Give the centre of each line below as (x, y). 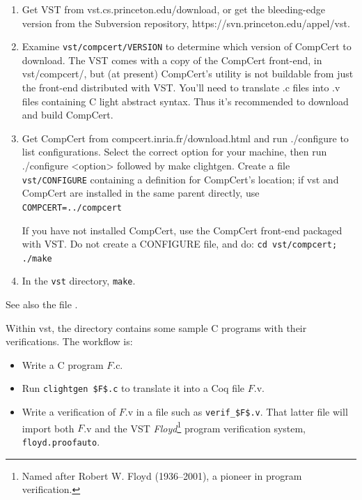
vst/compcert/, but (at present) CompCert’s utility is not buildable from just (188, 74)
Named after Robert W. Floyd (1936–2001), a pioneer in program (162, 475)
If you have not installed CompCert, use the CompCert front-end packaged (182, 230)
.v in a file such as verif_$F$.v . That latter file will (236, 412)
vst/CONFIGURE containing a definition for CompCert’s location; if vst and (180, 179)
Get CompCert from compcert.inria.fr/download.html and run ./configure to (185, 138)
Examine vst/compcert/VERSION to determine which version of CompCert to (187, 46)
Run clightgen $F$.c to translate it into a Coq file (133, 388)
